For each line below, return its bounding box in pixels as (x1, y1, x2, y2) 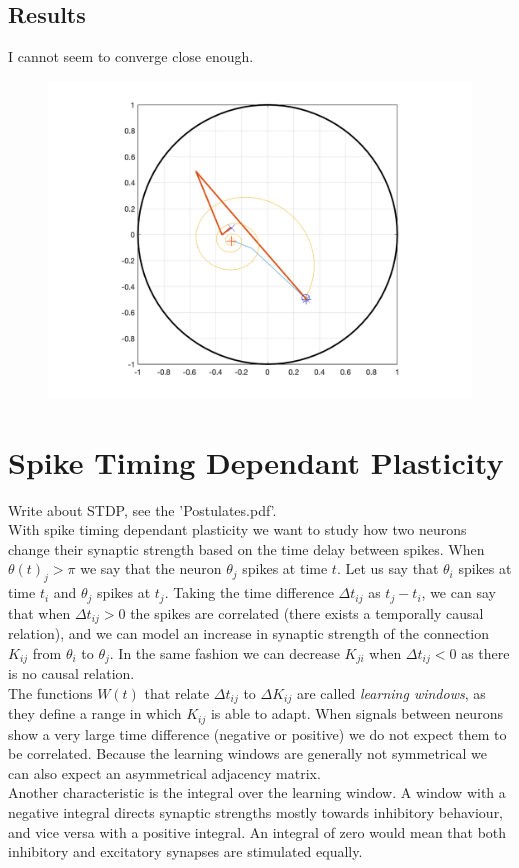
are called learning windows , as (296, 682, 486, 703)
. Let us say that (336, 558, 439, 579)
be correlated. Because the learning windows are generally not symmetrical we (8, 743, 487, 764)
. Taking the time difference (164, 582, 334, 603)
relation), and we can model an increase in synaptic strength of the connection (8, 623, 490, 643)
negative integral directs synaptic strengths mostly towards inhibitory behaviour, (8, 801, 504, 822)
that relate (144, 682, 210, 703)
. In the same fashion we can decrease (109, 642, 340, 663)
